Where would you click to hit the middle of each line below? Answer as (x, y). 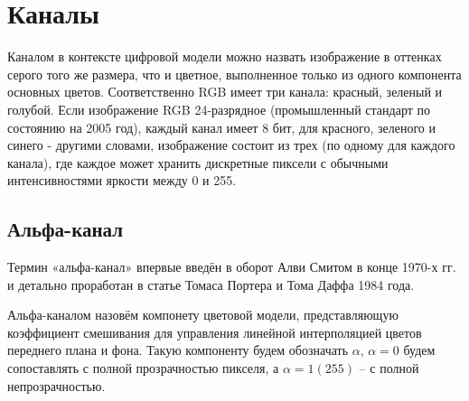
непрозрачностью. (56, 385)
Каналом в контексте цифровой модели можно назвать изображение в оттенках (225, 56)
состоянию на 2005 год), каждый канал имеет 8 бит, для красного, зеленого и (221, 127)
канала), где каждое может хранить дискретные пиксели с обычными (198, 162)
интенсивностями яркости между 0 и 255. (122, 180)
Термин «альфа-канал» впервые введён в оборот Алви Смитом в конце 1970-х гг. (232, 267)
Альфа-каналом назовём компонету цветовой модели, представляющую (203, 315)
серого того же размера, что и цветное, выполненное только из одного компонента (234, 74)
